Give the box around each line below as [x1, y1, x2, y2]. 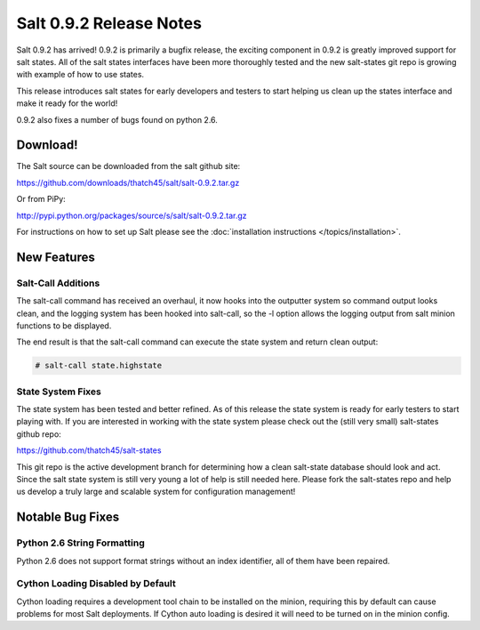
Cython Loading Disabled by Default [16, 577, 177, 590]
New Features [16, 249, 95, 264]
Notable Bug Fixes [16, 510, 120, 525]
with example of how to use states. [16, 69, 145, 80]
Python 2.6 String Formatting [16, 537, 146, 549]
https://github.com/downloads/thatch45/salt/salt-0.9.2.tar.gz [16, 177, 240, 188]
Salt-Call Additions [16, 277, 100, 289]
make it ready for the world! [16, 98, 118, 109]
